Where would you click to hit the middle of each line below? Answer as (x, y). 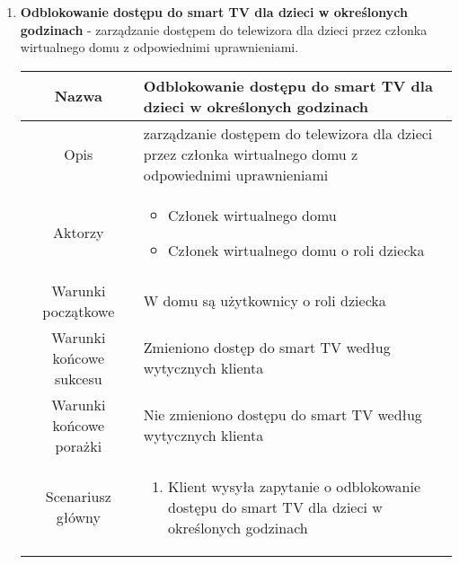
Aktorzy (79, 233)
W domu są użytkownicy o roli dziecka (265, 301)
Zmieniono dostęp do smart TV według (267, 348)
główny (79, 517)
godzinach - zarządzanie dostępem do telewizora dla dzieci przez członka (224, 29)
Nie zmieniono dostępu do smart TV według (282, 415)
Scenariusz (78, 497)
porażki (79, 445)
